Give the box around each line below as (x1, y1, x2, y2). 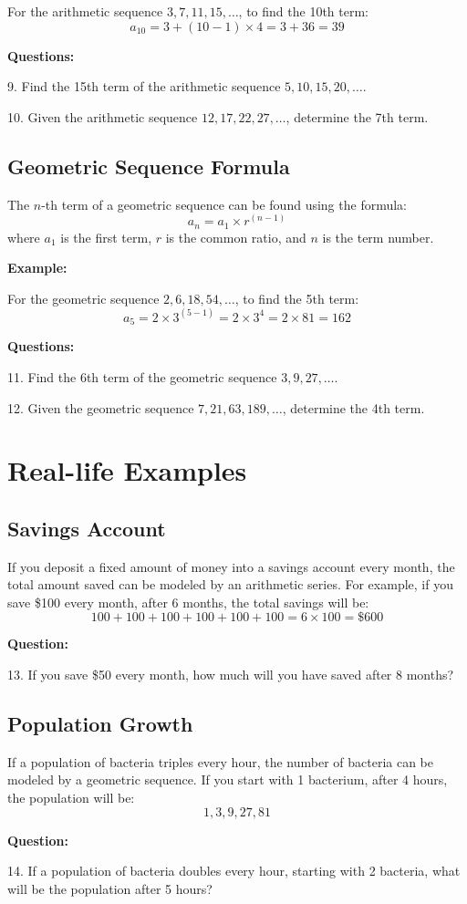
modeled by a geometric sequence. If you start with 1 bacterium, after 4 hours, (7, 770, 448, 789)
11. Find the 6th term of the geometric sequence (7, 367, 277, 386)
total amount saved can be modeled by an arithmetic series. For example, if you (7, 575, 453, 594)
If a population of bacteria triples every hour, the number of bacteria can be (7, 752, 434, 771)
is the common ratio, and (165, 227, 306, 246)
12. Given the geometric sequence (7, 398, 194, 417)
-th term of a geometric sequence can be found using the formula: (41, 194, 407, 213)
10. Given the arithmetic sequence (7, 107, 198, 126)
